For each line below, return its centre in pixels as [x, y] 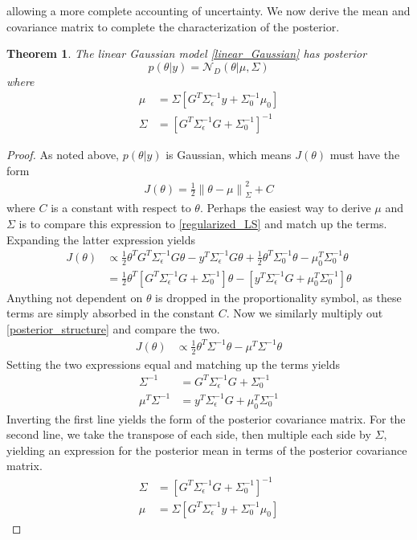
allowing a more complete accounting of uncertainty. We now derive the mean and [208, 10]
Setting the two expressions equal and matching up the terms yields [174, 364]
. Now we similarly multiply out [305, 313]
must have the [365, 154]
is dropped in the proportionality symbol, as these [278, 297]
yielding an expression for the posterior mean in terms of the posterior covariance [207, 450]
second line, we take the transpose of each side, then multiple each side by [189, 434]
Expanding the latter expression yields [101, 239]
